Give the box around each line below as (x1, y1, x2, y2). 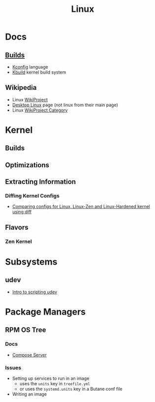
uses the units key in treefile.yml (19, 380, 91, 386)
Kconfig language (12, 64, 48, 70)
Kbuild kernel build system (12, 69, 66, 75)
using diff (12, 209, 32, 215)
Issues (5, 364, 22, 371)
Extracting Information (5, 178, 76, 186)
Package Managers (5, 306, 86, 317)
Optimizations (5, 161, 49, 169)
